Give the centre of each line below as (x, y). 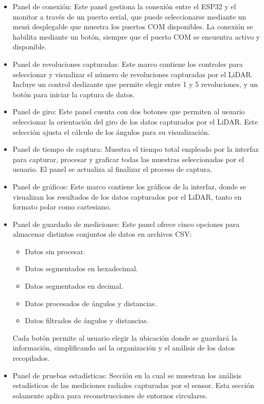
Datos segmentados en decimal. (74, 286)
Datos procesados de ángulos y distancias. (91, 303)
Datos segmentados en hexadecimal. (81, 268)
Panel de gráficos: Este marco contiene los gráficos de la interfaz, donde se (129, 186)
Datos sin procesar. (55, 251)
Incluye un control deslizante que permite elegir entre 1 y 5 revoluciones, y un (135, 84)
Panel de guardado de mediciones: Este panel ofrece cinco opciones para (126, 224)
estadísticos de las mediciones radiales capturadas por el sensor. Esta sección (133, 385)
